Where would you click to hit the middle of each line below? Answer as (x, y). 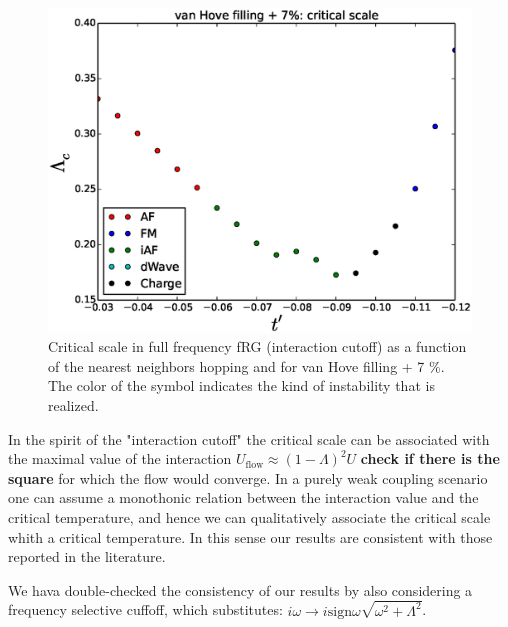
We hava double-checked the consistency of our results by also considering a (240, 589)
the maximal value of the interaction (120, 458)
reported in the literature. (87, 556)
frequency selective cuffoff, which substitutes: (145, 609)
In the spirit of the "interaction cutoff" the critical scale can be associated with (249, 438)
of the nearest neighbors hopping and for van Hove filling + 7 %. (246, 365)
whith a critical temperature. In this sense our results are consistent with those (250, 536)
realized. (73, 405)
